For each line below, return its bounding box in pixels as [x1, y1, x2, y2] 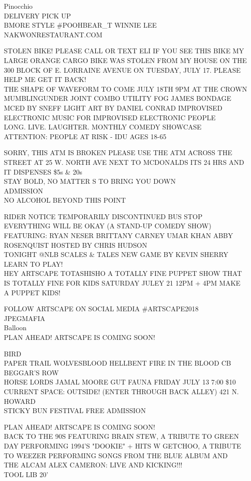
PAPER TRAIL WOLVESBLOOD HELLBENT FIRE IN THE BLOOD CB [4, 358, 231, 368]
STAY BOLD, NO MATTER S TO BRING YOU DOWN [4, 176, 176, 186]
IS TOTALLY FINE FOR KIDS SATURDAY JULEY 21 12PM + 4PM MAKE [4, 278, 241, 288]
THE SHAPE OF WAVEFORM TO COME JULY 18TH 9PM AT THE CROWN [4, 83, 248, 94]
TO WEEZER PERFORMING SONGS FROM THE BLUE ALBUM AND [4, 450, 228, 460]
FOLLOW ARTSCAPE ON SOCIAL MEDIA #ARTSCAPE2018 [4, 304, 199, 314]
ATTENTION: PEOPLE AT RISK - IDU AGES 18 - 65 [4, 131, 166, 141]
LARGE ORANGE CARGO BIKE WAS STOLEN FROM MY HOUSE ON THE [4, 55, 247, 65]
